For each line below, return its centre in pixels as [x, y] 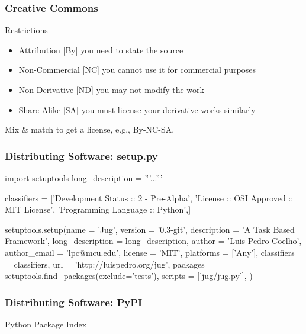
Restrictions [26, 30]
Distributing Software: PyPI [74, 302]
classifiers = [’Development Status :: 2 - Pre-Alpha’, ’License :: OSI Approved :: [149, 197]
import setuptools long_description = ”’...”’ [84, 178]
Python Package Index [46, 324]
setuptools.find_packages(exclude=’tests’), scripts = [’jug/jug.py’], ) [129, 276]
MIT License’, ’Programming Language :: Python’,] [98, 209]
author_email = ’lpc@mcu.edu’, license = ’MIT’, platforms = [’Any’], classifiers [150, 252]
